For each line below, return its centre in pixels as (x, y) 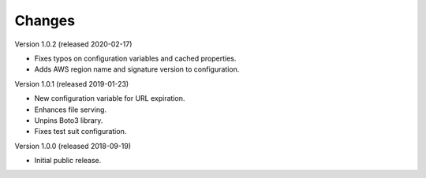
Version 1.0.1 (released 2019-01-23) (72, 83)
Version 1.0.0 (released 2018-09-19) (73, 146)
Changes (45, 20)
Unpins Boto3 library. (69, 120)
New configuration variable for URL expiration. (110, 98)
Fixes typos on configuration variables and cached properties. (135, 58)
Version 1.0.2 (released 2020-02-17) (73, 44)
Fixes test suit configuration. (80, 132)
